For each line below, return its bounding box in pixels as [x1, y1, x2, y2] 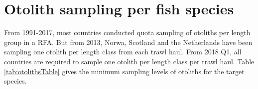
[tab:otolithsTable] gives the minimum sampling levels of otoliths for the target [4, 66, 245, 76]
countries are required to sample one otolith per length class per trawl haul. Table [4, 56, 255, 66]
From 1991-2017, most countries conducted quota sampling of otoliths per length [4, 27, 251, 38]
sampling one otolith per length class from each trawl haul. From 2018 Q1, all [4, 46, 242, 57]
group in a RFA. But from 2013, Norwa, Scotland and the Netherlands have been [4, 37, 253, 47]
